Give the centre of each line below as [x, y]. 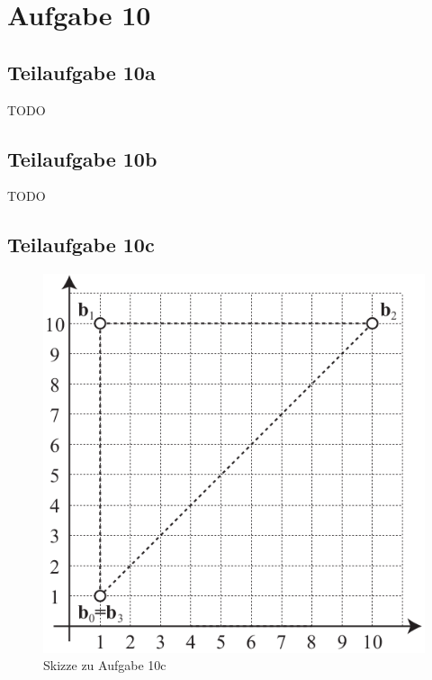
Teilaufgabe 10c [81, 245]
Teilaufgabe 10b [82, 158]
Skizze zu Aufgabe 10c [105, 665]
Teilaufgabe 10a [81, 72]
